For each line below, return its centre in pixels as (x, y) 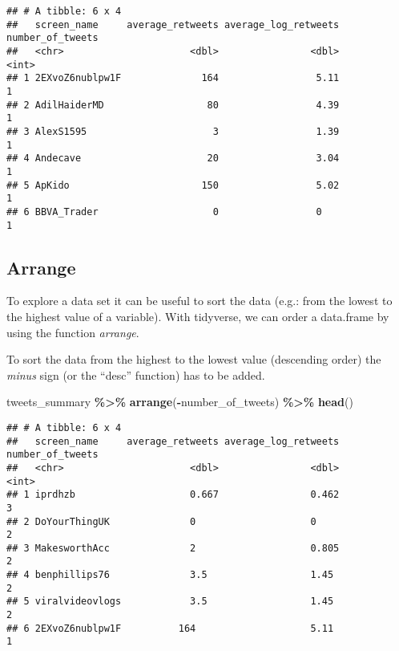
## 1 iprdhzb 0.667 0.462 (173, 495)
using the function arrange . (73, 332)
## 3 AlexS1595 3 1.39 (173, 131)
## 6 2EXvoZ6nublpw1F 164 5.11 (170, 628)
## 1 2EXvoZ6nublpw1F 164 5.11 (173, 78)
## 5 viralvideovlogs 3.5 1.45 (170, 602)
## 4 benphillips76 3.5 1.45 (170, 575)
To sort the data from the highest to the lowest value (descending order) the (194, 359)
